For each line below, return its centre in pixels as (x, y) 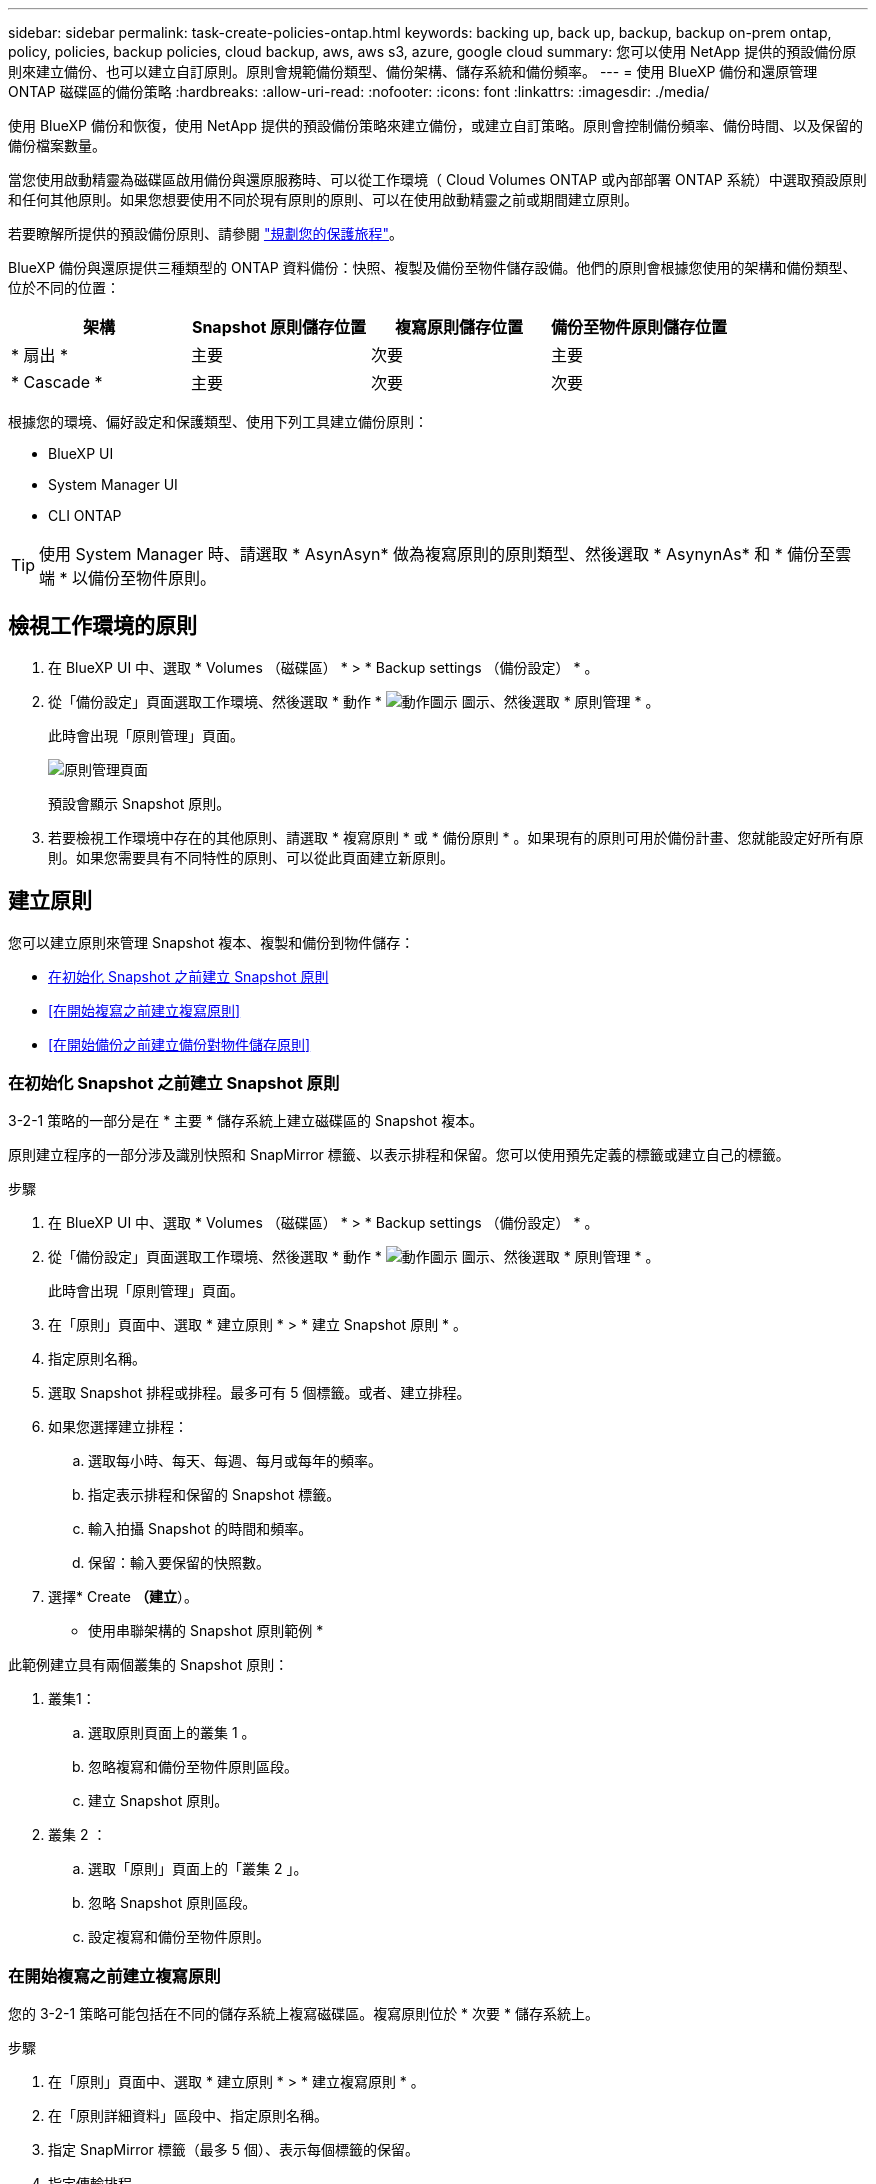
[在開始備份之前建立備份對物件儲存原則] (179, 1044)
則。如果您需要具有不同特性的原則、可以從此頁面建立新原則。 (251, 857)
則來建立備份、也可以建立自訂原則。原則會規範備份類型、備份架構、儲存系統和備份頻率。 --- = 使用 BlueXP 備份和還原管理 (413, 71)
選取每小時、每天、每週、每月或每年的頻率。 (235, 1461)
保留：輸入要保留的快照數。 (179, 1563)
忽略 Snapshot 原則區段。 (172, 1903)
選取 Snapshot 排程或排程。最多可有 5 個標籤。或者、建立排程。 (259, 1393)
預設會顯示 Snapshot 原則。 (139, 803)
